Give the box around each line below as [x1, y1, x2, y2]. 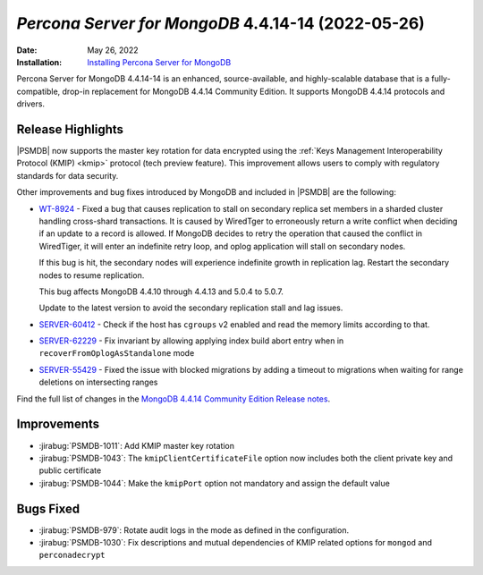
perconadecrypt [38, 550, 106, 561]
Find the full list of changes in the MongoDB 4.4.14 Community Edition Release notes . [16, 393, 331, 404]
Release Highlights [16, 122, 124, 137]
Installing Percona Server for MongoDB [87, 56, 232, 67]
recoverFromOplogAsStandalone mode [38, 348, 195, 359]
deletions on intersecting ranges [38, 376, 158, 388]
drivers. [16, 98, 45, 109]
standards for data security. [16, 170, 119, 181]
